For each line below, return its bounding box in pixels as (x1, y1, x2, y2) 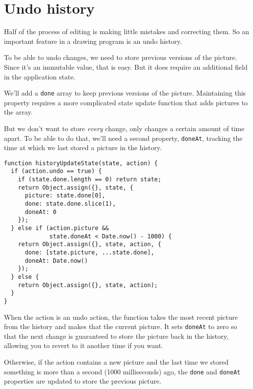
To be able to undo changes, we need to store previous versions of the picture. (4, 52, 237, 62)
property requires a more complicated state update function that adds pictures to (4, 97, 248, 107)
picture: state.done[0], (24, 192, 105, 199)
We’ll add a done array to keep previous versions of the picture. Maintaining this (4, 88, 246, 98)
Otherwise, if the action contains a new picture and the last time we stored (4, 357, 229, 367)
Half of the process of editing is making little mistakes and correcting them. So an (4, 26, 250, 37)
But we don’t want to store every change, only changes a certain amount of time (4, 123, 245, 133)
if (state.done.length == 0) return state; (18, 176, 162, 183)
